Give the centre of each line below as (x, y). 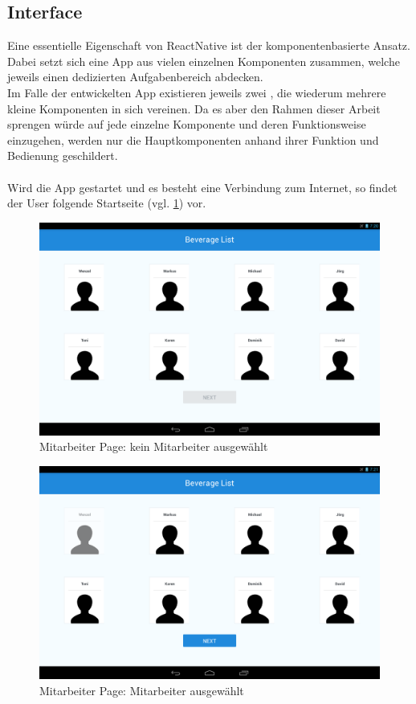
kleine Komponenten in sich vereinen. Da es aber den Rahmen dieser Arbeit (194, 108)
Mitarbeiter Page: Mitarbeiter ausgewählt (142, 690)
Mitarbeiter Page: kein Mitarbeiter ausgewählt (154, 446)
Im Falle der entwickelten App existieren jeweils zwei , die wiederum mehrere (197, 92)
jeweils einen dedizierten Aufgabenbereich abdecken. (135, 77)
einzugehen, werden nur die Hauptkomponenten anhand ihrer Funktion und (193, 139)
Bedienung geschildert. (63, 156)
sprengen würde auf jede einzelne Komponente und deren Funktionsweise (187, 124)
